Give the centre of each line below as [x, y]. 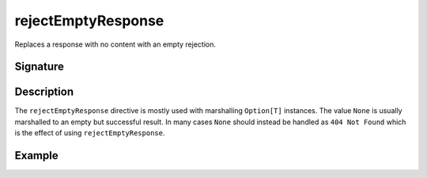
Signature [40, 67]
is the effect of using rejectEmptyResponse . [90, 133]
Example [36, 155]
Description [44, 92]
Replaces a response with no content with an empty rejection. [115, 44]
